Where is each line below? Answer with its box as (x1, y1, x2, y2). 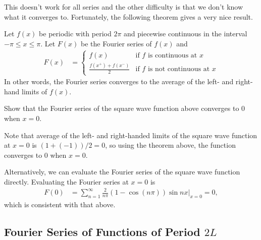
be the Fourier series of (81, 38, 152, 48)
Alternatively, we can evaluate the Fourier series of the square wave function (4, 166, 240, 177)
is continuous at (147, 51, 197, 59)
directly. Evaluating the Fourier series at (4, 176, 129, 187)
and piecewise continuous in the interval (124, 28, 247, 39)
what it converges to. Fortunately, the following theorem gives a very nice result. (4, 11, 253, 22)
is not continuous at (147, 66, 210, 73)
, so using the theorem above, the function (105, 140, 236, 150)
